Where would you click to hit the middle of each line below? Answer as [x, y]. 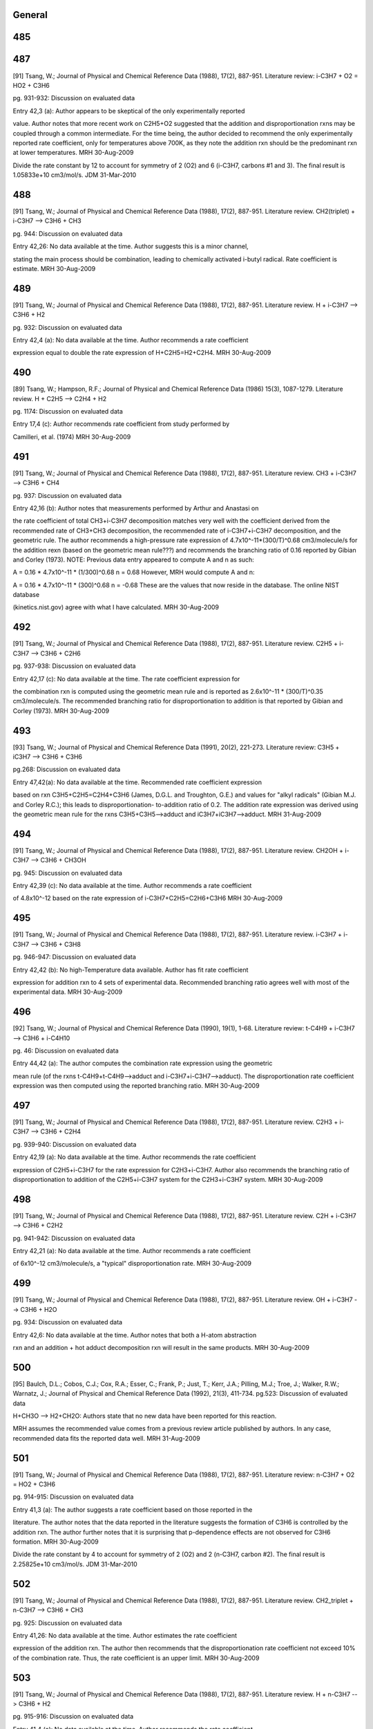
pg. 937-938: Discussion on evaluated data [74, 666]
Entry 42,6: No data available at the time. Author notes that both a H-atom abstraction [135, 1335]
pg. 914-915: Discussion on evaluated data [73, 1497]
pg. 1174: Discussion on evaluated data [68, 412]
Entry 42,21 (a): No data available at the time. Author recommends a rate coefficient [132, 1251]
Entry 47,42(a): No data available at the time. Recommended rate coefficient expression [137, 782]
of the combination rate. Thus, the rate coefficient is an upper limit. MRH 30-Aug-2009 [136, 1658]
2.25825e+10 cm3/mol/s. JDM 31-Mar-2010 [75, 1564]
